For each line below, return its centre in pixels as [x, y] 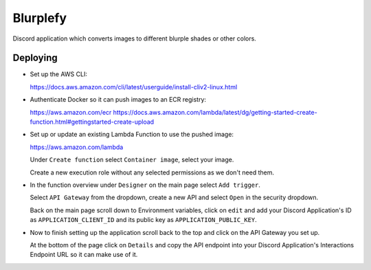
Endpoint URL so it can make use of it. [84, 255]
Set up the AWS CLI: [58, 74]
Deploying [35, 58]
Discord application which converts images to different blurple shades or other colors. [135, 38]
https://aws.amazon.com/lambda [77, 147]
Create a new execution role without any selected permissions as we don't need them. [152, 172]
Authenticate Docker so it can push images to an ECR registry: [118, 100]
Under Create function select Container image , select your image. [132, 160]
